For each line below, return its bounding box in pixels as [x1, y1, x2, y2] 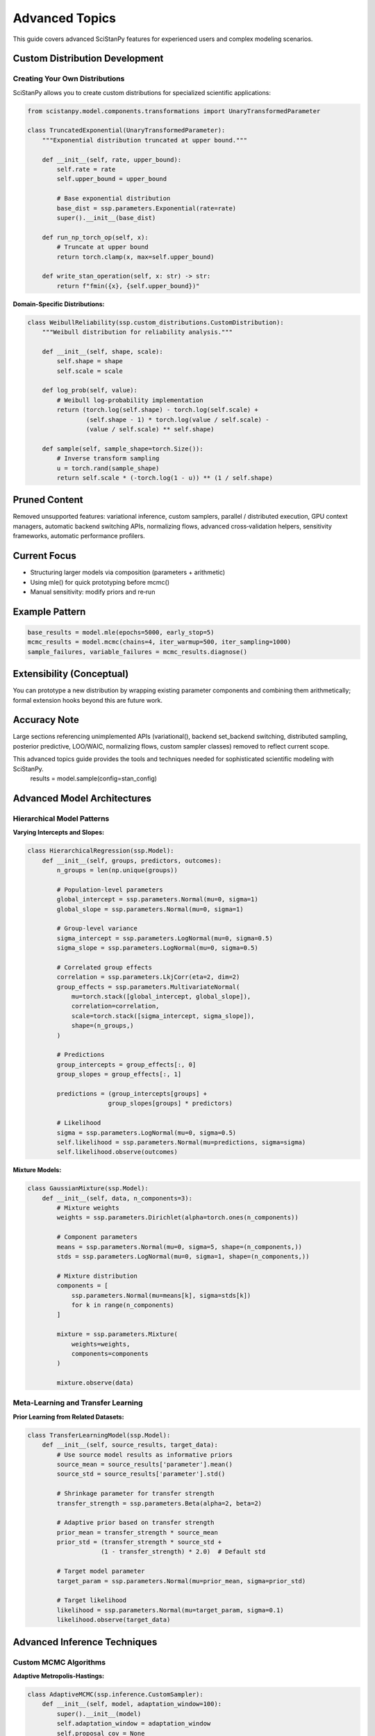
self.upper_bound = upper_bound [56, 175, 167, 183]
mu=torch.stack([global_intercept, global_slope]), [71, 993, 251, 1001]
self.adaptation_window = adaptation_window [56, 1719, 211, 1728]
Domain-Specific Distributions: [12, 299, 105, 308]
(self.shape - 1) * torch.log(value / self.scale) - [85, 415, 269, 424]
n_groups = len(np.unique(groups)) [56, 866, 178, 874]
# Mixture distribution [56, 1271, 138, 1280]
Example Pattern [12, 606, 86, 617]
